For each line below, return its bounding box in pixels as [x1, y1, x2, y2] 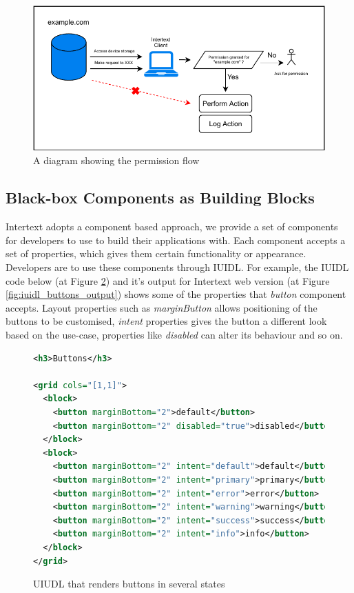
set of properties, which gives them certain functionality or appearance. [6, 246, 306, 261]
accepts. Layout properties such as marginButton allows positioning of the [6, 300, 317, 314]
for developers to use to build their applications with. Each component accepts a [6, 232, 346, 247]
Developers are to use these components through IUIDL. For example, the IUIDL [6, 260, 349, 274]
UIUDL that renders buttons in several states [33, 576, 225, 591]
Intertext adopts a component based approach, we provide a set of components [6, 219, 338, 234]
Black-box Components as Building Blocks [6, 187, 315, 208]
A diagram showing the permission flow [33, 153, 200, 168]
